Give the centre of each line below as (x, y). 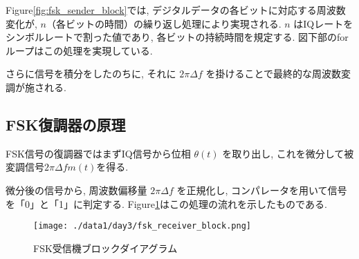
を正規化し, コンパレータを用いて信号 (262, 190)
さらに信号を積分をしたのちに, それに (91, 74)
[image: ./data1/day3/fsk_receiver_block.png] (142, 226)
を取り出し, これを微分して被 (288, 153)
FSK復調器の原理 (66, 124)
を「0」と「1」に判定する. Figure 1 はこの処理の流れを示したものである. (166, 203)
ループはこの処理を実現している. (79, 50)
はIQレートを (323, 23)
